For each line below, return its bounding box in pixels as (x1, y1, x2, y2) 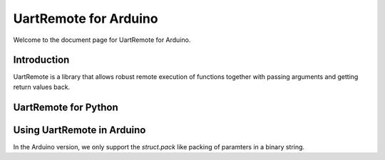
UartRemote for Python (13, 101, 119, 113)
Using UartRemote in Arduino (13, 124, 146, 136)
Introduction (13, 54, 70, 66)
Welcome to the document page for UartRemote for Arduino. (13, 36, 191, 44)
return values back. (13, 82, 71, 91)
